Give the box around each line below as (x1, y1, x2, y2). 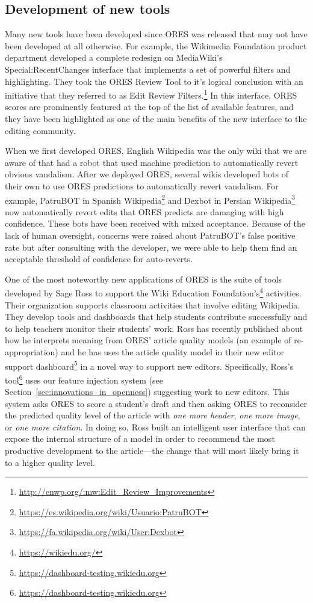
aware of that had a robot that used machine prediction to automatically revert (5, 156, 299, 168)
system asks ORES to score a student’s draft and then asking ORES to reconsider (5, 397, 308, 409)
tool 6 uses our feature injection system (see (5, 372, 163, 386)
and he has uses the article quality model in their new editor (61, 346, 285, 358)
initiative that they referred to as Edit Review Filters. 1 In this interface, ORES (5, 87, 297, 101)
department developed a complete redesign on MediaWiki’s (5, 51, 223, 64)
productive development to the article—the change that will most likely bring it (5, 444, 299, 457)
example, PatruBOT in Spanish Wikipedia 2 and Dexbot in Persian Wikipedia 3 (5, 192, 296, 206)
